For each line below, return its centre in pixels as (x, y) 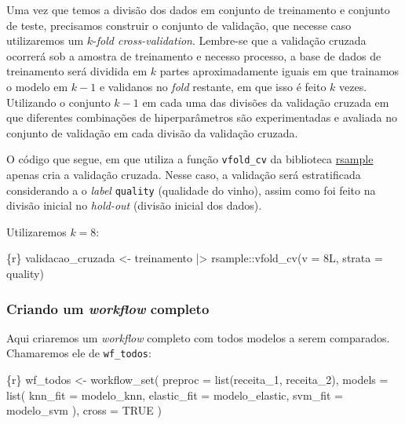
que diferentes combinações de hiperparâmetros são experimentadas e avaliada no (202, 117)
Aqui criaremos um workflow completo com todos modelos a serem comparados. (198, 337)
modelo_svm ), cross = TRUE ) (84, 410)
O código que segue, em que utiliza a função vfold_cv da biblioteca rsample (190, 159)
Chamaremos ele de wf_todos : (79, 353)
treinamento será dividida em (77, 71)
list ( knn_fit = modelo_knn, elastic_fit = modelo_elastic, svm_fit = (175, 395)
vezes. (353, 86)
